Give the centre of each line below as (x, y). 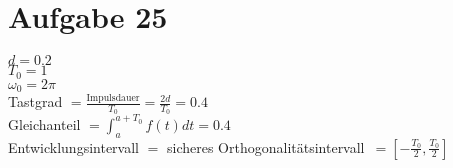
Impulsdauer (113, 97)
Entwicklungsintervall (73, 146)
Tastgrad (35, 101)
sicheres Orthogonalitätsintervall (265, 146)
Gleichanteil (44, 123)
